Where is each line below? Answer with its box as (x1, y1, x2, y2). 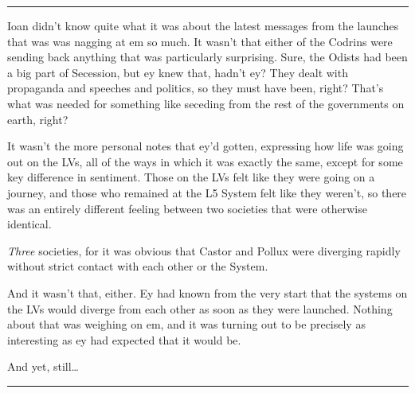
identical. (7, 216, 52, 232)
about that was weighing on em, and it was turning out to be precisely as (7, 316, 366, 333)
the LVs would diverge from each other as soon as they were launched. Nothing (7, 300, 393, 317)
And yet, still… (7, 358, 79, 375)
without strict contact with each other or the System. (7, 258, 268, 274)
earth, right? (7, 111, 69, 127)
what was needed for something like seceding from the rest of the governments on (7, 95, 405, 111)
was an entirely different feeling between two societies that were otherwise (7, 200, 367, 216)
